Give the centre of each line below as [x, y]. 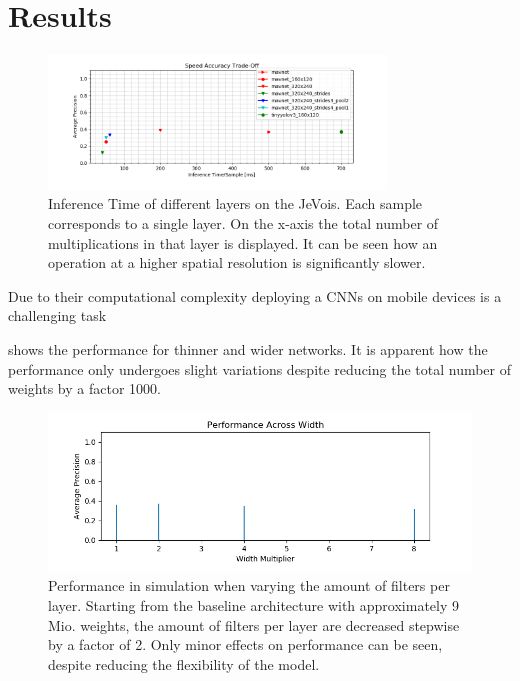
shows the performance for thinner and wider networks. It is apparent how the [248, 348]
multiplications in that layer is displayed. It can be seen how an [243, 242]
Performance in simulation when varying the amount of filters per [249, 585]
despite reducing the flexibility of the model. [184, 663]
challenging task [57, 315]
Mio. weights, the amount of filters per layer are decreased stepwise [254, 624]
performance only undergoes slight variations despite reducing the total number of [260, 368]
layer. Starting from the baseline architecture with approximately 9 [253, 604]
